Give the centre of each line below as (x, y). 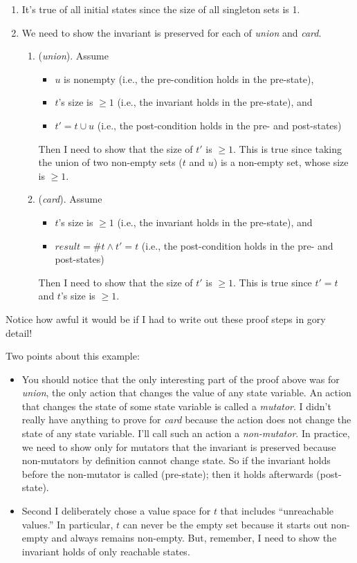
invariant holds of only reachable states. (106, 551)
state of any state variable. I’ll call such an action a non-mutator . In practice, (186, 433)
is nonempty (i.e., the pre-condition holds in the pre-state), (189, 79)
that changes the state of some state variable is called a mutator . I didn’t (176, 406)
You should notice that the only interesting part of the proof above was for (181, 379)
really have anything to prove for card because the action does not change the (186, 419)
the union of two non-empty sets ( (110, 162)
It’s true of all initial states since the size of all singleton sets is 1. (161, 9)
